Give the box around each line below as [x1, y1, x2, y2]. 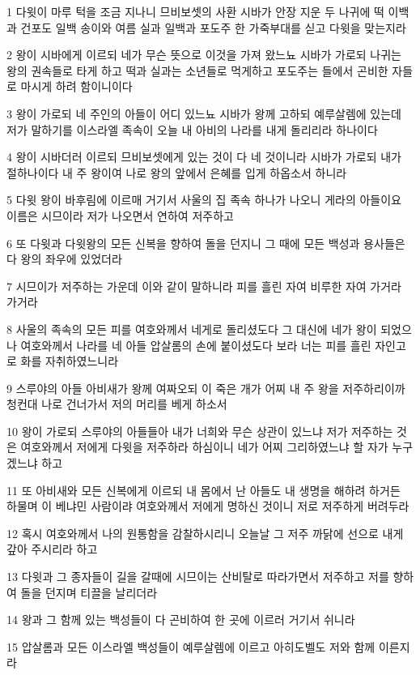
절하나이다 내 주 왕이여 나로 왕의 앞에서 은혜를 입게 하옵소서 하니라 [6, 164, 347, 181]
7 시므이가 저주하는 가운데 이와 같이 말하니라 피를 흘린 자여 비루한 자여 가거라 [6, 277, 401, 294]
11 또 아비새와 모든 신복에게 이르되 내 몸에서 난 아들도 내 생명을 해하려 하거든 [6, 481, 401, 498]
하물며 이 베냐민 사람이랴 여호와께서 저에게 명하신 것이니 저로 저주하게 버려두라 [6, 498, 409, 515]
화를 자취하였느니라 [20, 352, 119, 370]
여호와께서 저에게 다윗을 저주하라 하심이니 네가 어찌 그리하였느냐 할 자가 [20, 438, 388, 455]
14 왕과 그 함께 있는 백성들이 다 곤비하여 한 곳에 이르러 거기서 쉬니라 [6, 611, 355, 628]
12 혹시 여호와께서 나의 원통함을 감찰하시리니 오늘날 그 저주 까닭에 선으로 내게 [6, 524, 404, 541]
